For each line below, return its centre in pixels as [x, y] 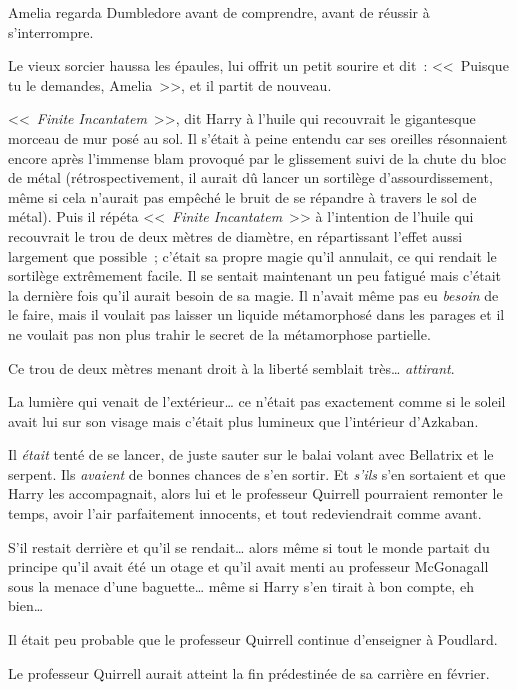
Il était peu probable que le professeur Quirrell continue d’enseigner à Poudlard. [253, 639]
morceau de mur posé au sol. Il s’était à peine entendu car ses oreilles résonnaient [258, 137]
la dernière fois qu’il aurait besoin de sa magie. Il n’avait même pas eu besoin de [253, 294]
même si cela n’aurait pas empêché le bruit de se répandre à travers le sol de [242, 196]
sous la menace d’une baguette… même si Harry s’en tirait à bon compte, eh [241, 585]
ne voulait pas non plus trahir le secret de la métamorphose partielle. [219, 333]
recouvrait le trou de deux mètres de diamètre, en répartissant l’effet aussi [235, 235]
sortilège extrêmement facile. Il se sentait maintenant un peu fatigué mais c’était [255, 275]
